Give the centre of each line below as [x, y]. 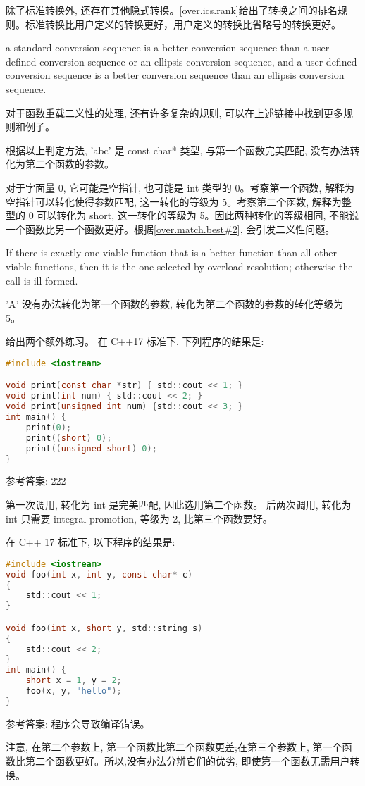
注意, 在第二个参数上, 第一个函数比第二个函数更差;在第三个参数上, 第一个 [174, 747]
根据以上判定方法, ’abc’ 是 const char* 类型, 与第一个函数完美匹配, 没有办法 [178, 150]
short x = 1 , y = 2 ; [74, 681]
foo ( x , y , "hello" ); [74, 691]
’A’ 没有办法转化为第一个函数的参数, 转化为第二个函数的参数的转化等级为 [175, 304]
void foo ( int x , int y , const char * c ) [99, 574]
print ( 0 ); [49, 427]
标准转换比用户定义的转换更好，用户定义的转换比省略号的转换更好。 [183, 24]
